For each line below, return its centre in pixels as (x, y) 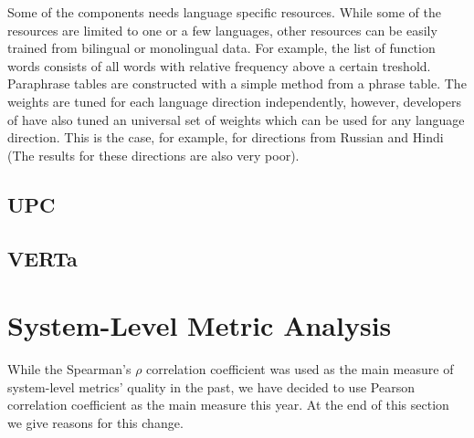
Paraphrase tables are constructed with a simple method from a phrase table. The (237, 83)
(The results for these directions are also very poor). (153, 155)
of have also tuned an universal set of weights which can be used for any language (236, 119)
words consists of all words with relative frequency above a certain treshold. (219, 65)
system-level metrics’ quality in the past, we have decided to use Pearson (211, 386)
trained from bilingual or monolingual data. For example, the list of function (221, 48)
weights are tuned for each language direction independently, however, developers (234, 101)
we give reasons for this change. (95, 422)
